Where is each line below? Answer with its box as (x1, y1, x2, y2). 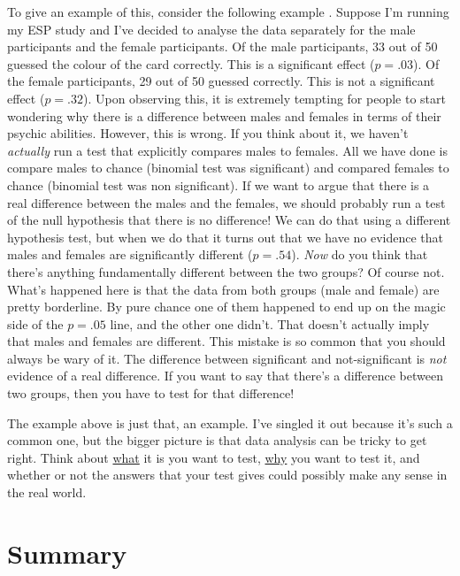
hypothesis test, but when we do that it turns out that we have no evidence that (7, 227, 444, 246)
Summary (7, 534, 127, 571)
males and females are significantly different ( (7, 245, 253, 264)
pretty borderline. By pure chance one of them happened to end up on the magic (7, 297, 446, 316)
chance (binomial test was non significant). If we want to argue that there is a (7, 175, 430, 194)
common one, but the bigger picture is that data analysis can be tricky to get (7, 431, 427, 449)
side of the (7, 314, 64, 333)
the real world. (7, 483, 87, 502)
